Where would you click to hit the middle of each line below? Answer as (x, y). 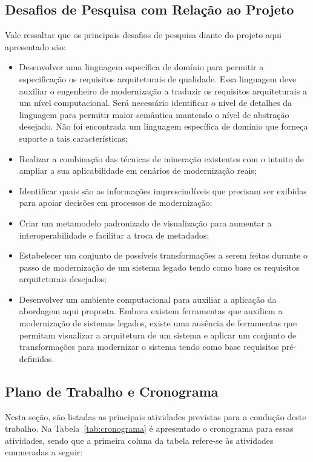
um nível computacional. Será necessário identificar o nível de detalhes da (156, 103)
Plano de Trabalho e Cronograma (112, 391)
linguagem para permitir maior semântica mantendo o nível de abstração (154, 114)
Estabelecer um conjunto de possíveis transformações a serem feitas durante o (163, 255)
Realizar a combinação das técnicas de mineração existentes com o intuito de (162, 158)
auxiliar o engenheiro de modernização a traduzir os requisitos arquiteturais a (163, 91)
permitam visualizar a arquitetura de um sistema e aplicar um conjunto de (158, 335)
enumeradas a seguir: (44, 452)
